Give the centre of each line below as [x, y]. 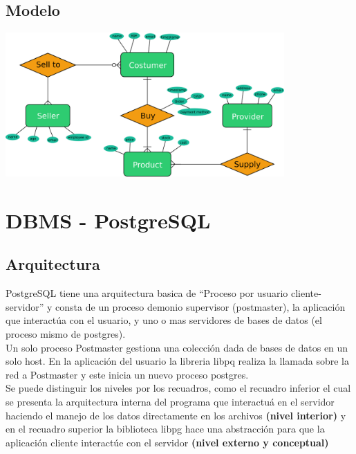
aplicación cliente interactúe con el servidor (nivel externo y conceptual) [167, 442]
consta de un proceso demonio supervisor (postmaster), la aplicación [200, 306]
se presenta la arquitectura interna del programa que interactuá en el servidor [170, 402]
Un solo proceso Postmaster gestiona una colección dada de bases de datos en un [177, 347]
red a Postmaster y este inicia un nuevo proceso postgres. [127, 374]
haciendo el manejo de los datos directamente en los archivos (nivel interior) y [176, 415]
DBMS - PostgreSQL [108, 220]
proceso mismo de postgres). [66, 334]
